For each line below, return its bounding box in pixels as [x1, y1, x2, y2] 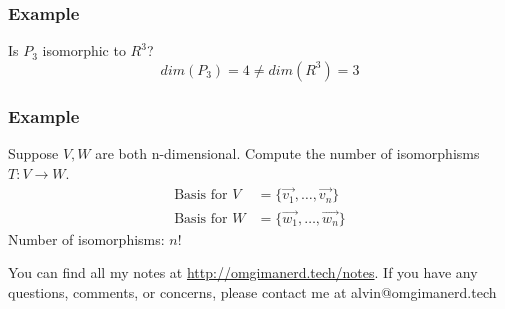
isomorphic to [42, 40, 126, 61]
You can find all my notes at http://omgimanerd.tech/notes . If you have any [8, 262, 478, 283]
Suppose [8, 143, 59, 164]
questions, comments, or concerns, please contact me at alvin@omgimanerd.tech [8, 281, 497, 302]
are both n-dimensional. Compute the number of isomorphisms [95, 143, 480, 164]
